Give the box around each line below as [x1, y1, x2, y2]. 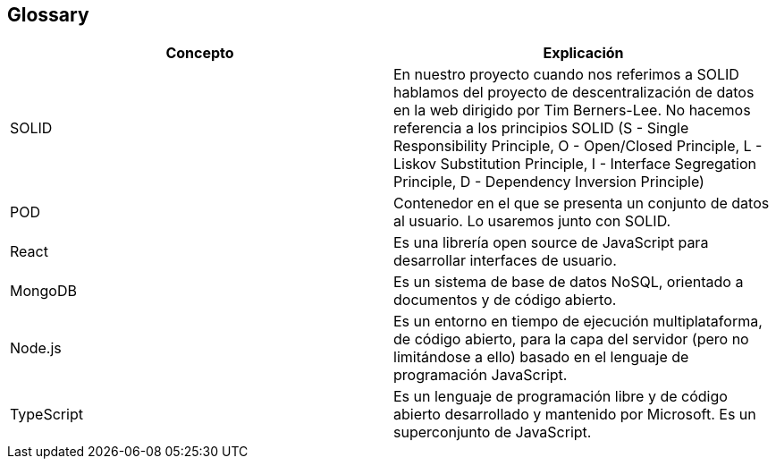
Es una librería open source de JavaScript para [393, 233, 709, 252]
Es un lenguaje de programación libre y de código [393, 387, 728, 406]
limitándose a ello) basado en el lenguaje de [393, 348, 689, 367]
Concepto [165, 44, 234, 63]
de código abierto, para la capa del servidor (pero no [393, 330, 749, 349]
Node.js [10, 339, 62, 358]
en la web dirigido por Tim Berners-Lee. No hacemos [393, 101, 751, 120]
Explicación [543, 44, 624, 63]
